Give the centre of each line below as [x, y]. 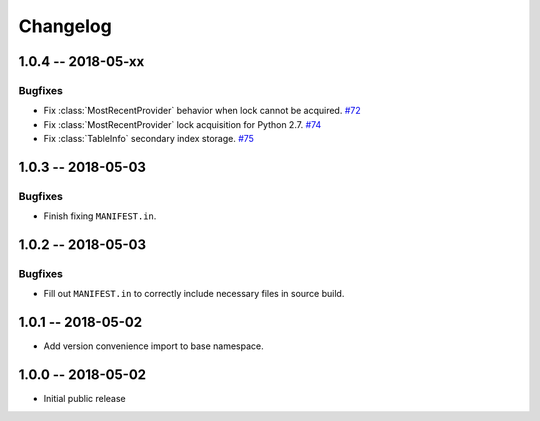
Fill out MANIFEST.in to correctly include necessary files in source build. [194, 294]
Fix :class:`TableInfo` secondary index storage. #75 [149, 139]
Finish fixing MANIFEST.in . [100, 216]
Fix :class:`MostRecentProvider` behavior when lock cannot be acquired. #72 [202, 111]
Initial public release [85, 399]
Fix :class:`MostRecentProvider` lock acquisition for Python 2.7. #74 [182, 124]
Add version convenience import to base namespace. [153, 346]
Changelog [65, 26]
